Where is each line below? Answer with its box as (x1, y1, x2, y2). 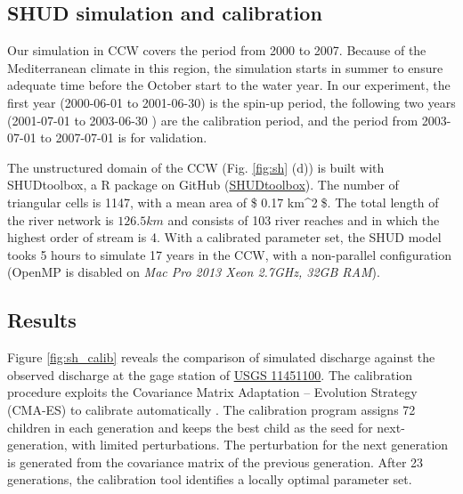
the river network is (7, 210, 114, 229)
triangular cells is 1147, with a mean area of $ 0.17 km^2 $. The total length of (7, 192, 439, 211)
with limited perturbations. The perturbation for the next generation (71, 435, 449, 454)
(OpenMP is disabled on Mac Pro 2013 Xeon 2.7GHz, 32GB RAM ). (7, 263, 380, 281)
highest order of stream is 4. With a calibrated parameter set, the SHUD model (7, 228, 442, 247)
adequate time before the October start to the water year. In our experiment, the (7, 76, 451, 94)
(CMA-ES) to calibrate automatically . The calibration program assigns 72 (7, 400, 416, 418)
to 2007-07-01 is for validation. (40, 128, 207, 147)
